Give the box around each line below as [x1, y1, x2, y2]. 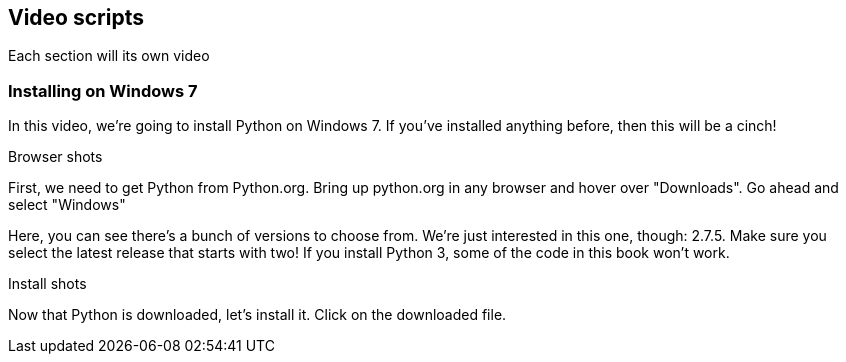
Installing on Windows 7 [8, 80, 198, 101]
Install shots [8, 275, 87, 293]
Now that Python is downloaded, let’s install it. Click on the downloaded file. [8, 306, 507, 324]
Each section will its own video [8, 47, 210, 65]
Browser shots [8, 148, 103, 166]
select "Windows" [8, 196, 126, 214]
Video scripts [8, 5, 144, 30]
